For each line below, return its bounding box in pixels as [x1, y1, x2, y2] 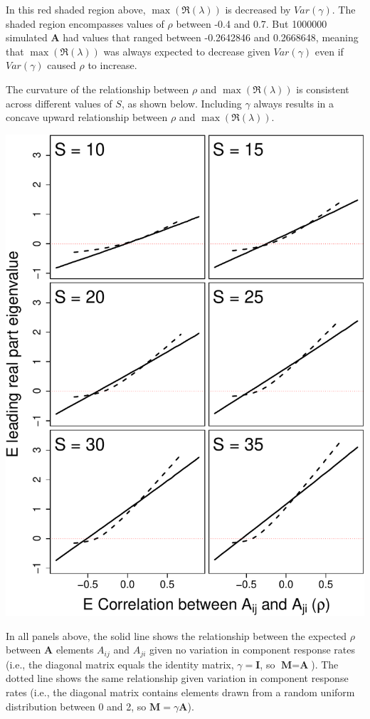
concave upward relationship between [6, 110, 168, 125]
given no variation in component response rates [149, 642, 356, 657]
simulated [6, 30, 48, 45]
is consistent [296, 81, 349, 96]
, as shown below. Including [121, 95, 242, 110]
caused [47, 58, 76, 73]
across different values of [6, 95, 112, 110]
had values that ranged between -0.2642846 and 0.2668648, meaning [63, 30, 359, 45]
